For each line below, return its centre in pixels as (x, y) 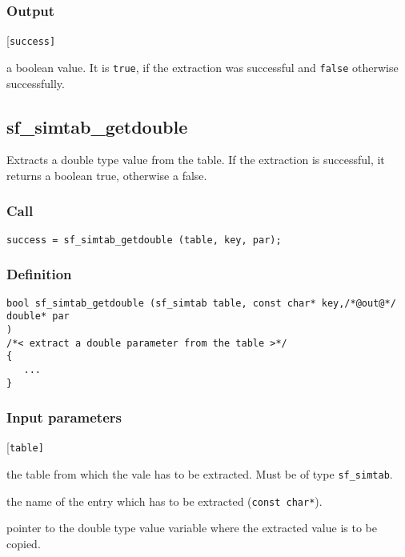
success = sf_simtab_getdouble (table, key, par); (144, 240)
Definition (39, 274)
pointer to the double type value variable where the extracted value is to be (192, 528)
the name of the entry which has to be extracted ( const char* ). (164, 501)
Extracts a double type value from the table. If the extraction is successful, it (196, 160)
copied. (24, 543)
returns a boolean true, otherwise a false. (107, 175)
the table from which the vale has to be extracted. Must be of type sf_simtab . (200, 474)
